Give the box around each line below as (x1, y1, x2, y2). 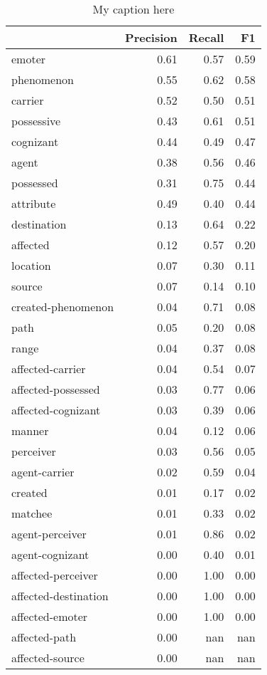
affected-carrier (11, 360, 86, 377)
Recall (188, 29, 224, 46)
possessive (11, 112, 61, 129)
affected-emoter (11, 608, 88, 624)
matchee (11, 505, 53, 521)
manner (11, 422, 49, 439)
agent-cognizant (11, 546, 89, 562)
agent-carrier (11, 464, 75, 480)
